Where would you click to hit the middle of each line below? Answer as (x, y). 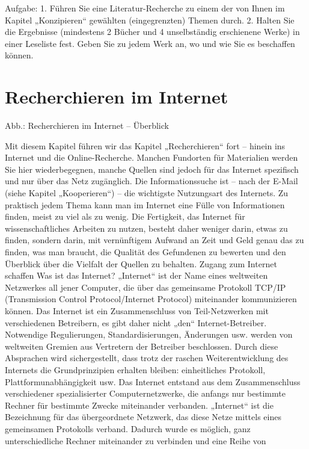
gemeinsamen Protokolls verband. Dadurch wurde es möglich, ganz (128, 428)
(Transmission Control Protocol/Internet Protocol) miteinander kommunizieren (151, 299)
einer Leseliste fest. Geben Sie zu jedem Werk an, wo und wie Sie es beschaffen (150, 43)
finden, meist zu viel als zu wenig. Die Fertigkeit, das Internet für (125, 216)
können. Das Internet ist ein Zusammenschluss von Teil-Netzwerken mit (137, 311)
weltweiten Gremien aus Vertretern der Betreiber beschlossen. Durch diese (142, 346)
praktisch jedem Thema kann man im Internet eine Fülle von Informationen (145, 204)
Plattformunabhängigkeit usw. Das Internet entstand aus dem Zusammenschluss (153, 381)
